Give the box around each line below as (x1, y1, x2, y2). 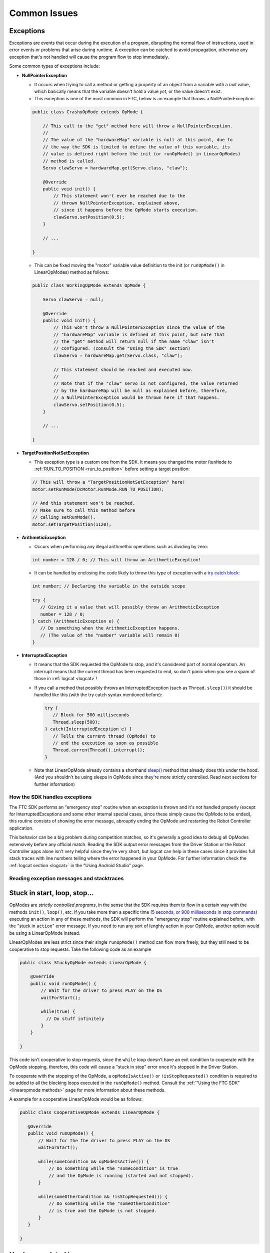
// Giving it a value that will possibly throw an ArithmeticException (40, 604, 220, 610)
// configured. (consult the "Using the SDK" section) (53, 346, 191, 351)
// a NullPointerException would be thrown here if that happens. (53, 395, 220, 400)
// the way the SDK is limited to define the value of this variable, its (42, 144, 230, 150)
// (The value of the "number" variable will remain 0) (40, 632, 180, 638)
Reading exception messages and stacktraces (9, 875, 124, 882)
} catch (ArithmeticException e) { (32, 618, 119, 624)
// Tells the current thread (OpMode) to (52, 733, 156, 739)
